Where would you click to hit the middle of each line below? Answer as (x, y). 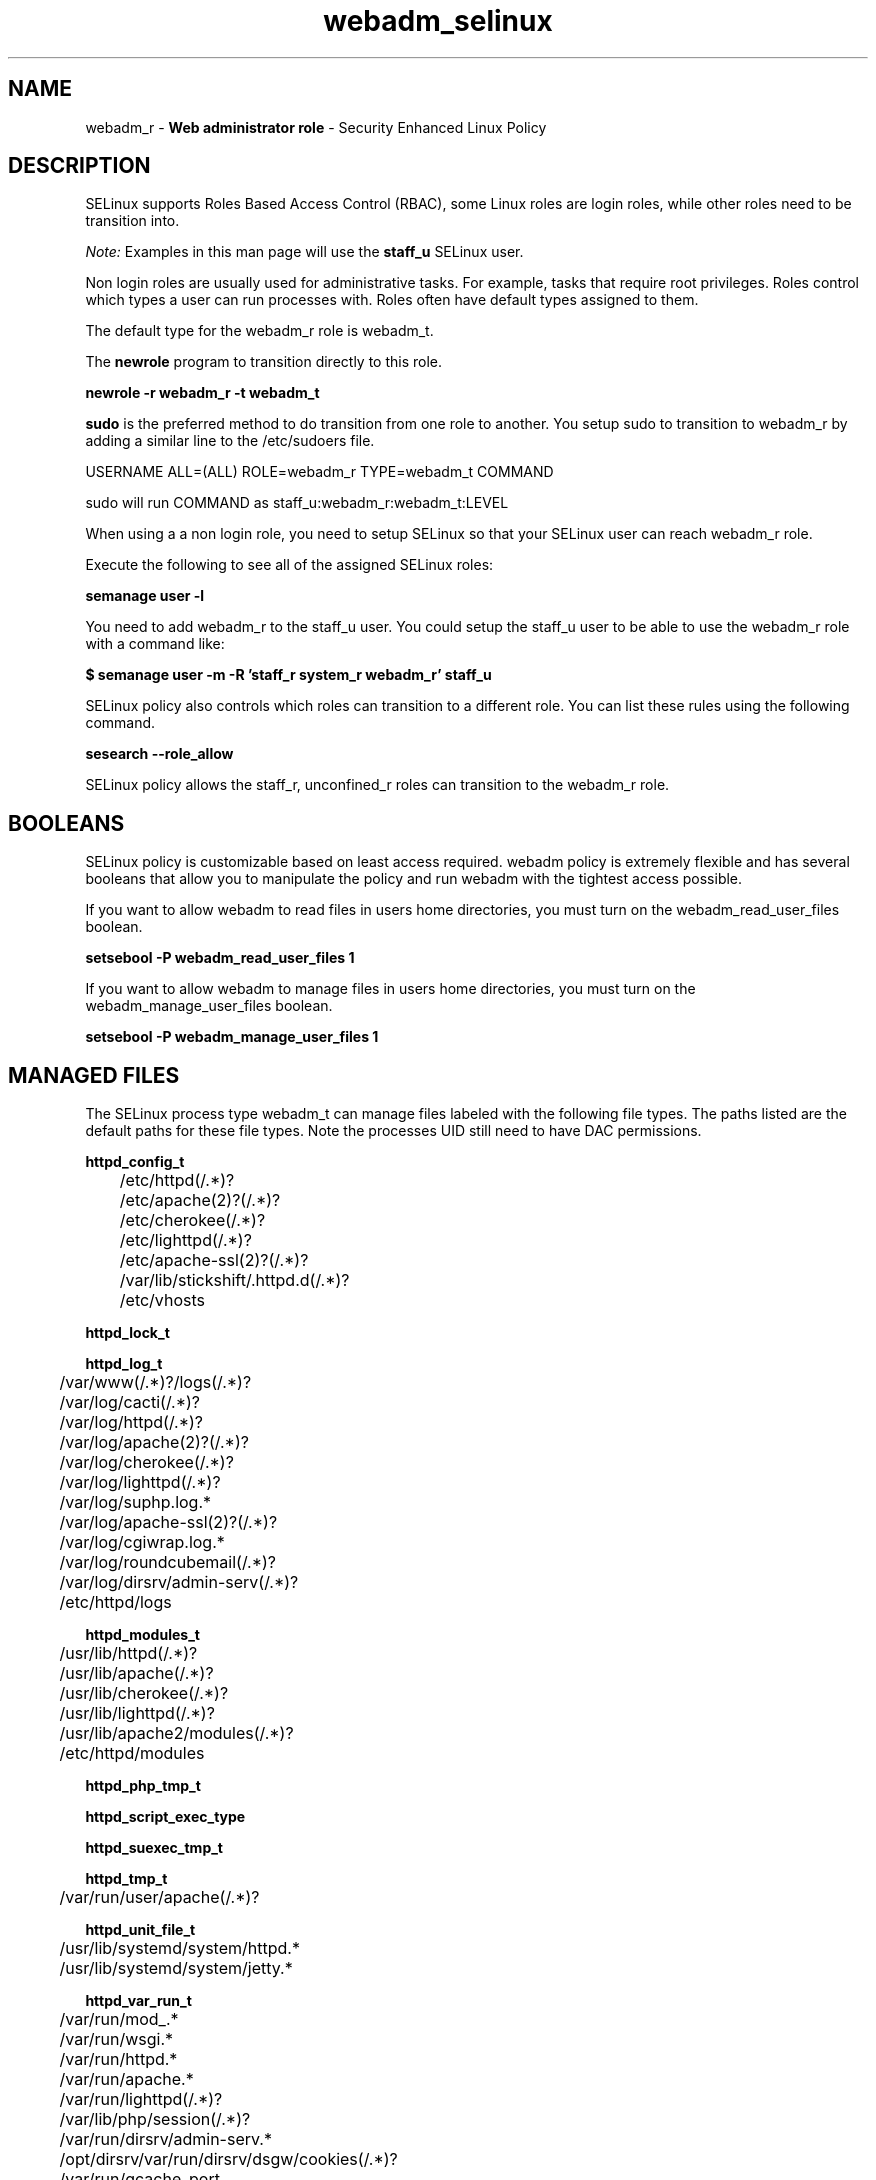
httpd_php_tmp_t (143, 1786)
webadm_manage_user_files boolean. (209, 1006)
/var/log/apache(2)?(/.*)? (154, 1442)
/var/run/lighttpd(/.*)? (141, 2099)
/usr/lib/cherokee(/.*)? (144, 1693)
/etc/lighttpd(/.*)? (185, 1240)
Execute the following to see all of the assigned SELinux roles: (289, 565)
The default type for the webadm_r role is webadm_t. (259, 331)
